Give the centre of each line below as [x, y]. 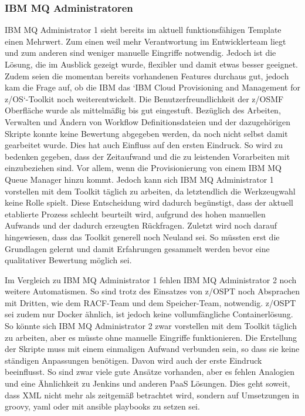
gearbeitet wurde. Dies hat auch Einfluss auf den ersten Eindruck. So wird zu [144, 145]
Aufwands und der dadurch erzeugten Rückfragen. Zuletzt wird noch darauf [141, 225]
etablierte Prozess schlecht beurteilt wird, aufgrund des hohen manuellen [135, 214]
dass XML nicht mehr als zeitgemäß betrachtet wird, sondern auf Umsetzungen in [152, 395]
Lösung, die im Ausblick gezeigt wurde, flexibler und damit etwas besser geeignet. [151, 64]
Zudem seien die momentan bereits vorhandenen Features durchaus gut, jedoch [147, 76]
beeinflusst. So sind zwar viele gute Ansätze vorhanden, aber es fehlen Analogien [150, 372]
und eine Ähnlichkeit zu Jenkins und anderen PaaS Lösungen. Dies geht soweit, [148, 383]
